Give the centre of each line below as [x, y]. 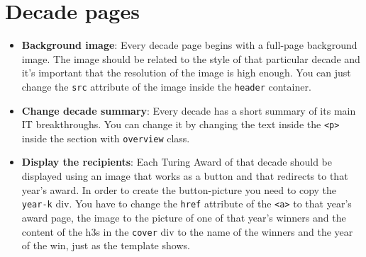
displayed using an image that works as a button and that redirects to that [185, 176]
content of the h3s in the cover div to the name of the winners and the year [187, 231]
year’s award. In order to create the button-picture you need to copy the [179, 189]
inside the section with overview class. [106, 138]
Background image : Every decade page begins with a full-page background [189, 45]
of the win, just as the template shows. [106, 245]
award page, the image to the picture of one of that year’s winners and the [184, 217]
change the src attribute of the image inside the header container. [166, 86]
